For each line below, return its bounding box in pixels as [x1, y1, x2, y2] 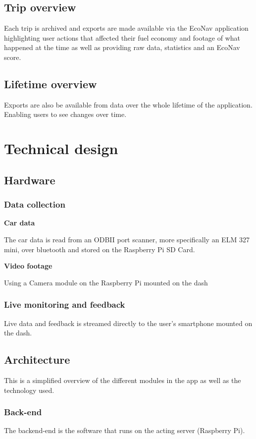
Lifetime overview [4, 76, 97, 91]
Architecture [4, 352, 70, 367]
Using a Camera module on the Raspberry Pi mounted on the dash [4, 277, 208, 287]
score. [4, 52, 21, 62]
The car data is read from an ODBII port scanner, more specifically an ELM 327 [4, 234, 250, 244]
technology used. [4, 384, 54, 395]
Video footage [4, 261, 52, 271]
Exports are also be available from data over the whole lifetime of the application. [4, 99, 253, 110]
